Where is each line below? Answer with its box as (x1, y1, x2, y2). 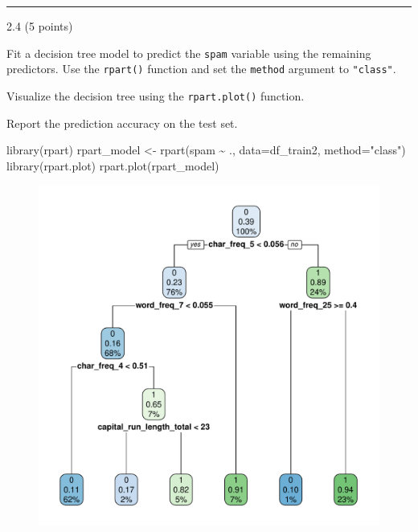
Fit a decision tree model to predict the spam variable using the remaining (6, 44, 371, 61)
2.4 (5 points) (6, 18, 73, 34)
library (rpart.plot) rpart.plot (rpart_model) (6, 157, 219, 174)
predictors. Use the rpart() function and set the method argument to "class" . (6, 60, 396, 77)
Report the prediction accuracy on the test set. (6, 114, 238, 131)
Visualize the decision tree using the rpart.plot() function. (6, 87, 305, 104)
